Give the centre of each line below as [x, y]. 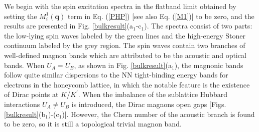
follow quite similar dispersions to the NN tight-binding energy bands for [116, 75]
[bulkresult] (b [25, 114]
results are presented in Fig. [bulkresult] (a [69, 26]
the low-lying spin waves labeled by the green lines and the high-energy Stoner [125, 35]
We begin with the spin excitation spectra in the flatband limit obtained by [120, 6]
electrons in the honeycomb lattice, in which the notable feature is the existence [127, 84]
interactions [22, 104]
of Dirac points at [31, 94]
